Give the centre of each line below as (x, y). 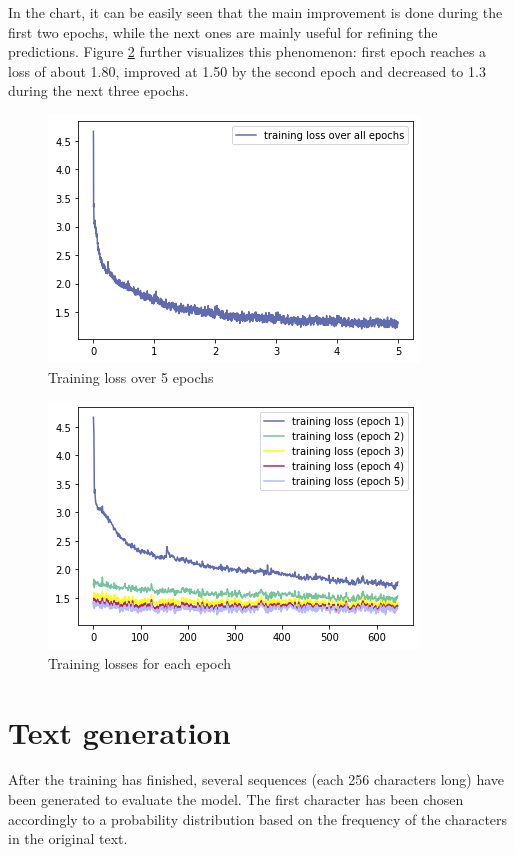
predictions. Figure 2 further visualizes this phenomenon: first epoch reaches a (247, 51)
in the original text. (68, 838)
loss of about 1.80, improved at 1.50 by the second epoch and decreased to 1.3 (247, 70)
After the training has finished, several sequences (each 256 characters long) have (256, 779)
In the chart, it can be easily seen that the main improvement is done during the (255, 12)
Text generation (119, 731)
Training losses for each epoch (140, 662)
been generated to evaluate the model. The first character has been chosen (236, 799)
